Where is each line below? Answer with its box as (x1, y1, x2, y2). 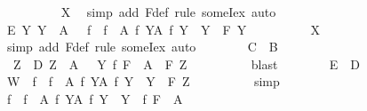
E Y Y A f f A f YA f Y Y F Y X (6, 20, 320, 38)
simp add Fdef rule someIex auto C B (6, 37, 278, 56)
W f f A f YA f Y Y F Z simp (6, 72, 280, 91)
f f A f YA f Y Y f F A (6, 89, 183, 107)
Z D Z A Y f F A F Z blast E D (12, 54, 360, 73)
